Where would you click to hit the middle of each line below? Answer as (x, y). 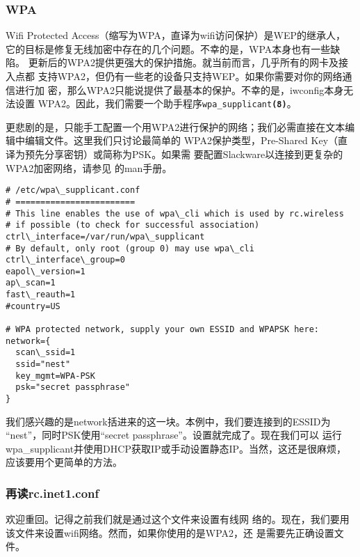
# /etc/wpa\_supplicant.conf (73, 190)
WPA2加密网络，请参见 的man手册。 (89, 167)
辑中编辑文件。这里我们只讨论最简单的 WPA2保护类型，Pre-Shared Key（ (172, 140)
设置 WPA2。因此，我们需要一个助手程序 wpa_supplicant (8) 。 (156, 103)
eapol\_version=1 (46, 271)
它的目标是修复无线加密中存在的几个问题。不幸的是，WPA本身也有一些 (168, 48)
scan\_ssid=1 (46, 353)
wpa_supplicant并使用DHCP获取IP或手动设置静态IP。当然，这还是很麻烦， (176, 448)
